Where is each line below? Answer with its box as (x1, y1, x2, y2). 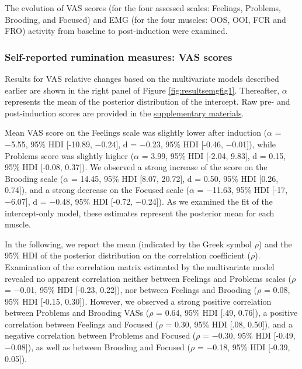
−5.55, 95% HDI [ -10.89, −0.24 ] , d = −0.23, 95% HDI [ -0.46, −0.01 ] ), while (5, 137, 276, 150)
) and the (258, 237, 292, 250)
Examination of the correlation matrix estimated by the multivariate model (5, 260, 275, 273)
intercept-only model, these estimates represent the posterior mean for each (5, 206, 275, 219)
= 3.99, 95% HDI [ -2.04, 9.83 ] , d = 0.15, (141, 149, 286, 161)
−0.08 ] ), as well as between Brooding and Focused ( (5, 341, 191, 353)
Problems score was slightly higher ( (5, 149, 134, 161)
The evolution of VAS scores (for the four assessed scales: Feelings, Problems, (5, 2, 281, 13)
